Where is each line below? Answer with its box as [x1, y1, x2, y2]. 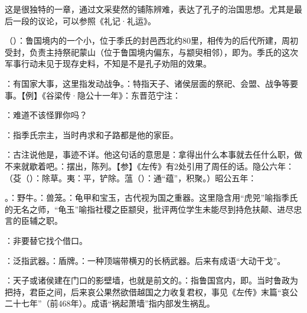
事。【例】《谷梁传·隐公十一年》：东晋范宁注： [5, 89, 181, 101]
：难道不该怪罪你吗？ [5, 109, 87, 121]
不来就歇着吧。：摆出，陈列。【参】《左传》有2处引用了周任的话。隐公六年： [5, 159, 294, 172]
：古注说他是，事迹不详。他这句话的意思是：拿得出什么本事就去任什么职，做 [5, 148, 302, 161]
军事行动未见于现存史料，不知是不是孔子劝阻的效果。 [5, 57, 211, 70]
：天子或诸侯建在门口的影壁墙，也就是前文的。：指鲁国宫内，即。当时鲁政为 [5, 274, 298, 286]
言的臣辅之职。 [5, 214, 63, 227]
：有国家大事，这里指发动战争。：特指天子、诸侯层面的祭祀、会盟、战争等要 [5, 77, 298, 89]
